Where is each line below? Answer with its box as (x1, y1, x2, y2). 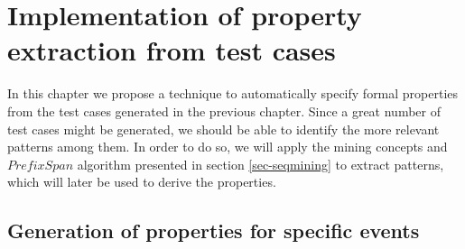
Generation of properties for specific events (7, 217, 420, 244)
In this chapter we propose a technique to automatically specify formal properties (7, 84, 459, 103)
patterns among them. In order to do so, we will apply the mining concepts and (7, 137, 448, 156)
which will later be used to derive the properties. (7, 172, 276, 191)
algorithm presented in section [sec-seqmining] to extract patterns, (77, 154, 444, 173)
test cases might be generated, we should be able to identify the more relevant (7, 119, 440, 138)
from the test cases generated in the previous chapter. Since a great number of (7, 101, 442, 120)
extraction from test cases (7, 32, 336, 69)
